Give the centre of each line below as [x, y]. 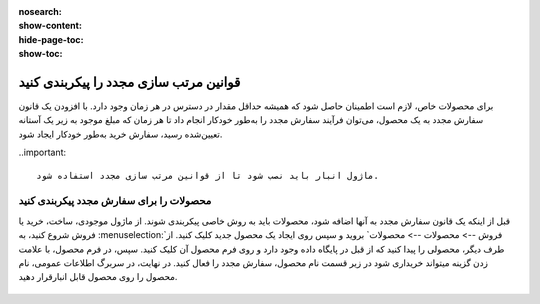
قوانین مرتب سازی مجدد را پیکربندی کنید [129, 81]
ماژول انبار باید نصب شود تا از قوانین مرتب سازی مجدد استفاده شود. [207, 175]
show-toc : [40, 54]
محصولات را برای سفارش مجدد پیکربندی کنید [115, 201]
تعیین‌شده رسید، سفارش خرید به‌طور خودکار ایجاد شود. [120, 134]
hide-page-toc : [51, 39]
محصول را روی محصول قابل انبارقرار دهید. [98, 277]
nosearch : [40, 11]
